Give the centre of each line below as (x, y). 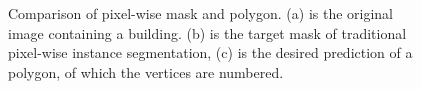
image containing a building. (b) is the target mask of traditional (207, 32)
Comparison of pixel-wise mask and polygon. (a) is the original (201, 13)
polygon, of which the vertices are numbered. (146, 71)
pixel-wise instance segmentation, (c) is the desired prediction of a (210, 52)
